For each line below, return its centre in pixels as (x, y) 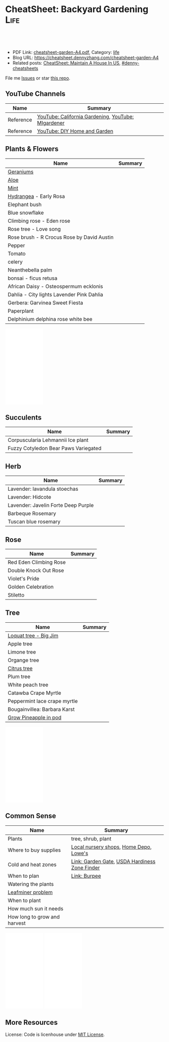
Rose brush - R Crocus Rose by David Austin (61, 237)
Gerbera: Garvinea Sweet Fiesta (46, 302)
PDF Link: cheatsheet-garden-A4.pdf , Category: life (66, 52)
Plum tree (19, 676)
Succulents (23, 417)
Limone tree (22, 652)
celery (15, 262)
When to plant (24, 900)
